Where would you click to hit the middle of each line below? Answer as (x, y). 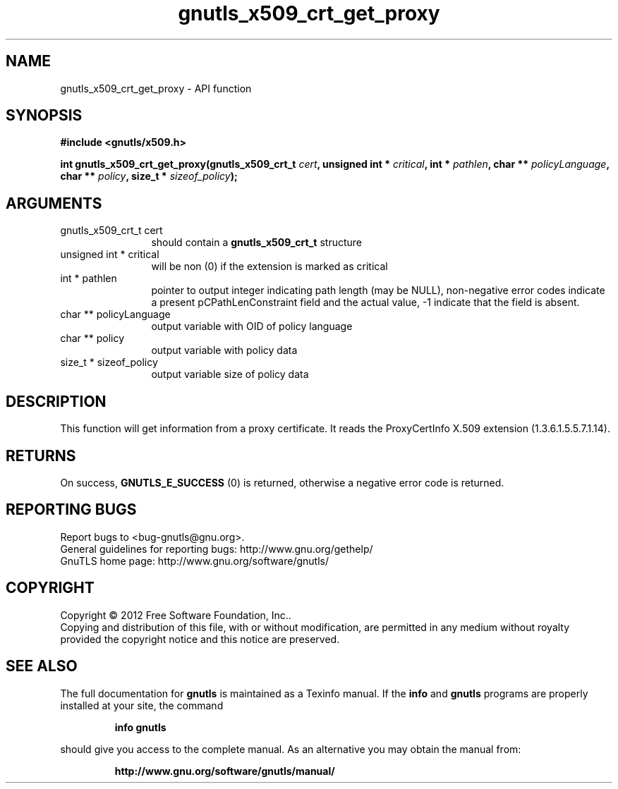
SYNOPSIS (44, 116)
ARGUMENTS (54, 203)
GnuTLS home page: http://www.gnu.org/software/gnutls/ (194, 561)
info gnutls (140, 727)
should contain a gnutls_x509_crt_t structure (256, 243)
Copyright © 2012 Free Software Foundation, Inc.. (176, 615)
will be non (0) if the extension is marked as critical (269, 267)
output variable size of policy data (230, 374)
